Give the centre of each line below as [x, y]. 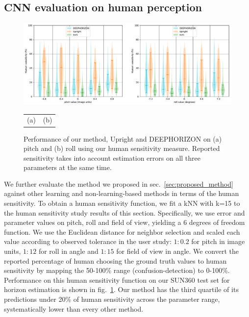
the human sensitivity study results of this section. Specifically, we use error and [124, 212]
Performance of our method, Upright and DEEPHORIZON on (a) [123, 138]
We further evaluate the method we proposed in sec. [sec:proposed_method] [119, 183]
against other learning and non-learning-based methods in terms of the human [122, 193]
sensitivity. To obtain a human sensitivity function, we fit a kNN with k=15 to [122, 203]
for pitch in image [218, 241]
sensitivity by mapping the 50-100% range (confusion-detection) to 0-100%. [117, 270]
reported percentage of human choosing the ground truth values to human [115, 260]
